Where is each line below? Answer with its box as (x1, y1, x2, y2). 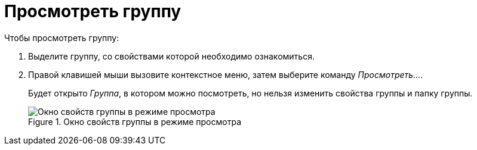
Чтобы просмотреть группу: (4, 32, 119, 43)
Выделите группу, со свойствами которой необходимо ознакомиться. (28, 51, 315, 61)
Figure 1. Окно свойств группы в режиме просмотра (28, 116, 241, 127)
